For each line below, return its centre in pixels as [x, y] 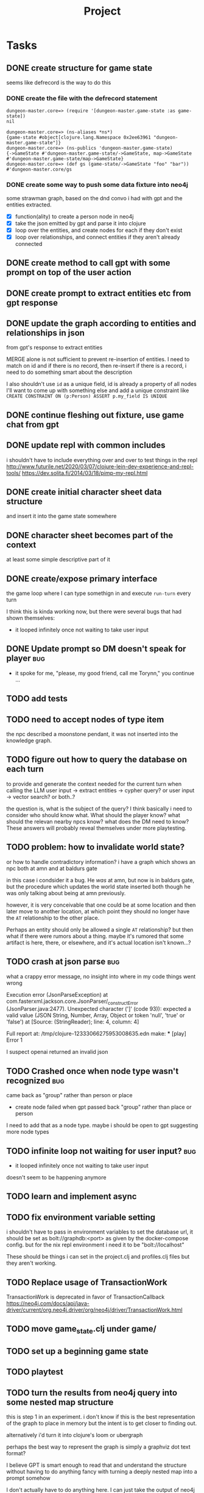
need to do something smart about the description [69, 372]
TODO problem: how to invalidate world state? [95, 847]
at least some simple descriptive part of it [58, 560]
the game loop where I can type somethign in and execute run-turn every [99, 593]
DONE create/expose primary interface [82, 579]
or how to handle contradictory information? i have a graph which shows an [101, 862]
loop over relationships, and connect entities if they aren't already [97, 237]
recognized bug [36, 1080]
